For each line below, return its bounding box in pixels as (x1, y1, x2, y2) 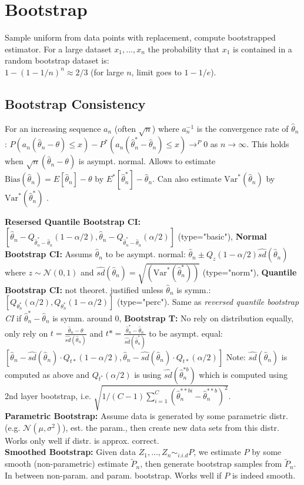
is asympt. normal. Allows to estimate (78, 155, 216, 167)
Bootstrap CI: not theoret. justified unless (5, 283, 163, 295)
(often (114, 122, 136, 134)
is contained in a (233, 42, 292, 55)
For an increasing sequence (5, 122, 101, 134)
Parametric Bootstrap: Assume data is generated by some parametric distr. (5, 410, 288, 422)
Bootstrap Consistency (5, 94, 146, 112)
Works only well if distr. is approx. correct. (5, 434, 159, 446)
